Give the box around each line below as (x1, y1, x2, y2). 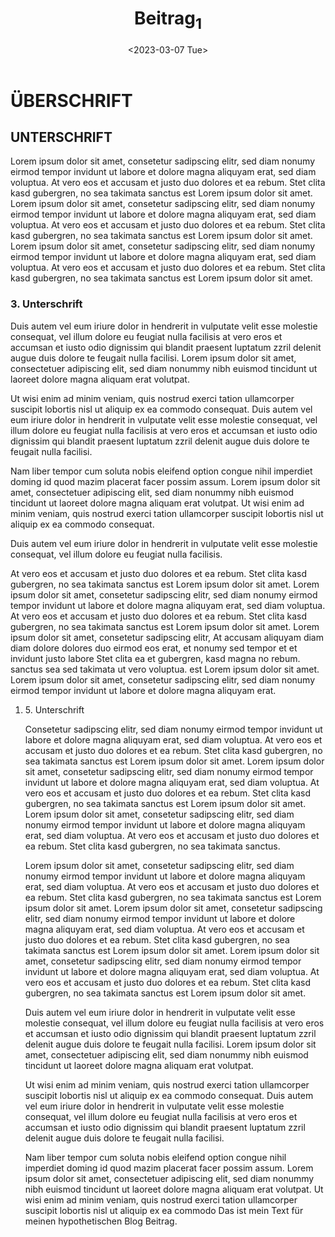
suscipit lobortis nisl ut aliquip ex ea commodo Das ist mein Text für (24, 1204, 304, 1216)
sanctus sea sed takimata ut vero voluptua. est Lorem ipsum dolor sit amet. (10, 663, 320, 675)
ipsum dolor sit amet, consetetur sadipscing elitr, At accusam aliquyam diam (10, 631, 324, 643)
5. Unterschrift (24, 703, 85, 716)
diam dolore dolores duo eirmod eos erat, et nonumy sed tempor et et (10, 642, 298, 654)
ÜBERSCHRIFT (10, 89, 133, 112)
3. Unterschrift (10, 297, 83, 311)
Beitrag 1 (133, 7, 203, 33)
